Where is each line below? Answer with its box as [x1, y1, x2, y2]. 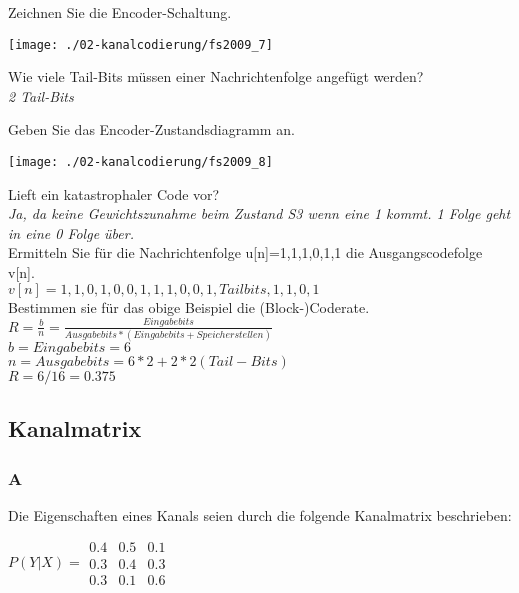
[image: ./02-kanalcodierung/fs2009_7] [8, 37, 273, 52]
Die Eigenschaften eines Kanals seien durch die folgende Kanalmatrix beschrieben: [8, 504, 512, 525]
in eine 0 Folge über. [8, 222, 134, 243]
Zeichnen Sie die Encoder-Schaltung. [8, 2, 232, 22]
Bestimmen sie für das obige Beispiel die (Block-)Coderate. [8, 296, 370, 317]
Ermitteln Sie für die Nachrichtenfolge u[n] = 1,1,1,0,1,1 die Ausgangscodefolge [8, 242, 483, 263]
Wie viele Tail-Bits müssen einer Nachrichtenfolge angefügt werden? [8, 66, 424, 87]
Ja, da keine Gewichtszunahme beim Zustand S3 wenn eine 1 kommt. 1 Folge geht [8, 203, 511, 224]
